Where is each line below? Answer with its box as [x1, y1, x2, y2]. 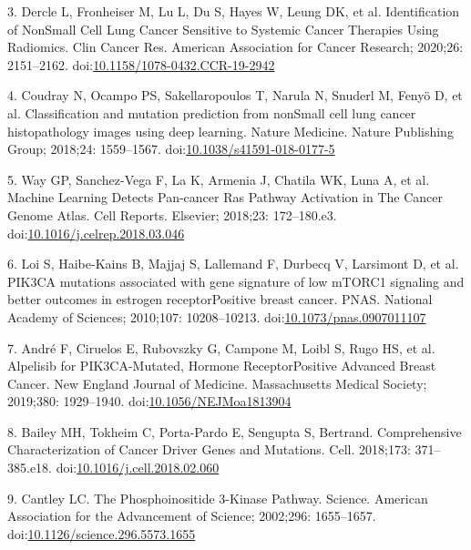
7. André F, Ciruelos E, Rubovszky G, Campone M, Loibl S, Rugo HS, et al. [7, 338, 435, 357]
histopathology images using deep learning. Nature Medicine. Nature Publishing [7, 121, 454, 140]
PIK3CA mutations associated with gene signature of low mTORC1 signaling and [7, 271, 465, 290]
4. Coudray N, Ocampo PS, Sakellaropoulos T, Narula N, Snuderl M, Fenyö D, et [7, 86, 463, 105]
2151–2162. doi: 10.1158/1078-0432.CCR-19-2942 [7, 55, 275, 74]
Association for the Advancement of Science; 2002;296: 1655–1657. [7, 506, 376, 525]
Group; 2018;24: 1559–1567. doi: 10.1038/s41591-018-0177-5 [7, 139, 335, 158]
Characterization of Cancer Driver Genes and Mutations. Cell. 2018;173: [7, 440, 411, 459]
